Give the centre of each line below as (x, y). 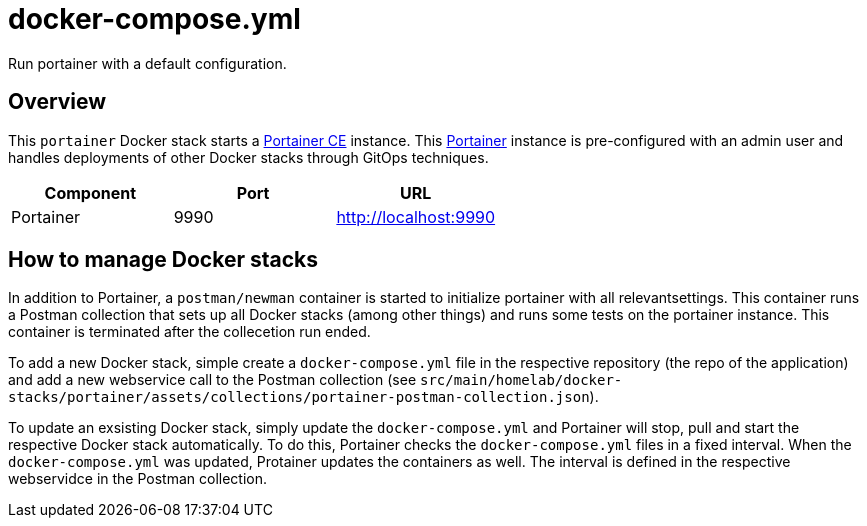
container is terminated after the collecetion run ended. (189, 332)
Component (90, 192)
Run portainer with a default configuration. (147, 63)
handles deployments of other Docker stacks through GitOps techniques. (248, 157)
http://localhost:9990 (416, 216)
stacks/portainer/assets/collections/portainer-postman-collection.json (299, 397)
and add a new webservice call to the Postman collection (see (212, 380)
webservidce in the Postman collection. (138, 479)
